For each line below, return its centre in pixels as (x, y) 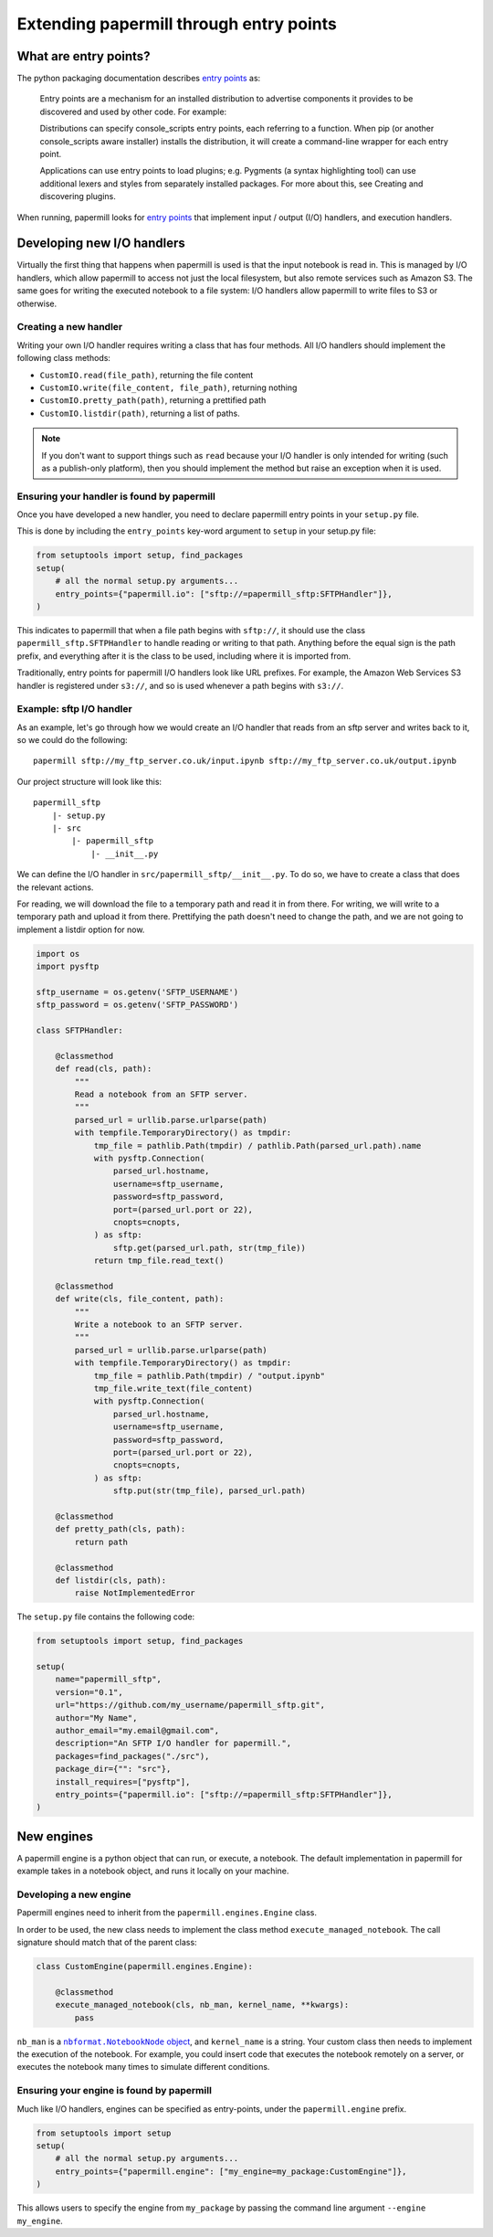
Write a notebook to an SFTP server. (159, 1325)
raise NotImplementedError (135, 1593)
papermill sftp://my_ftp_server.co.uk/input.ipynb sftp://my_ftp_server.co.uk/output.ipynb (245, 761)
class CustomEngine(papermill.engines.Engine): (144, 1967)
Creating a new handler (70, 327)
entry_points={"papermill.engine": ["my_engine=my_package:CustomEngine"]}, (231, 2171)
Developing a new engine (74, 1894)
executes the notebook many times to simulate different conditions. (143, 2067)
